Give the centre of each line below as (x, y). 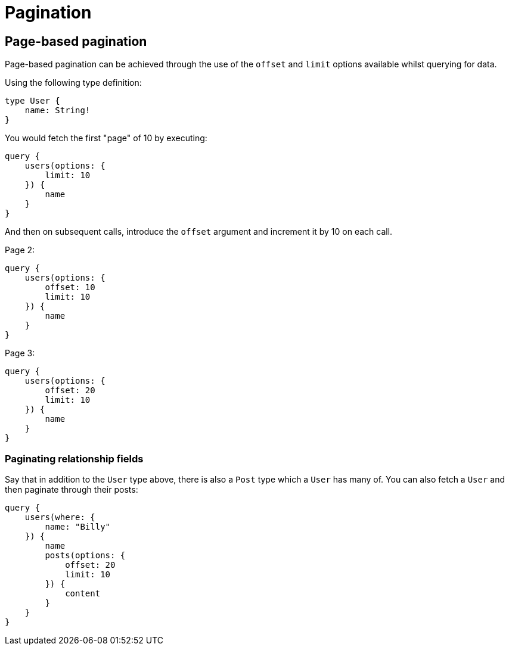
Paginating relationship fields (74, 458)
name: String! (58, 111)
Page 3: (20, 353)
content (83, 593)
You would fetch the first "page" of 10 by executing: (106, 138)
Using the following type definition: (73, 83)
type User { (32, 101)
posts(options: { (85, 555)
